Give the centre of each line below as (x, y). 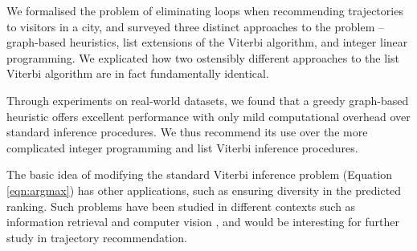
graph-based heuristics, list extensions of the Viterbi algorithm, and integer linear (207, 42)
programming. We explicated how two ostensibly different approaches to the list (203, 57)
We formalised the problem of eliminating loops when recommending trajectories (205, 10)
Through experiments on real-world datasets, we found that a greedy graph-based (208, 100)
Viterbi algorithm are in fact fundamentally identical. (138, 73)
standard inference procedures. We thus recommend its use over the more (187, 132)
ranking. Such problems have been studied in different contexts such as (181, 206)
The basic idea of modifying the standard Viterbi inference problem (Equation (200, 174)
